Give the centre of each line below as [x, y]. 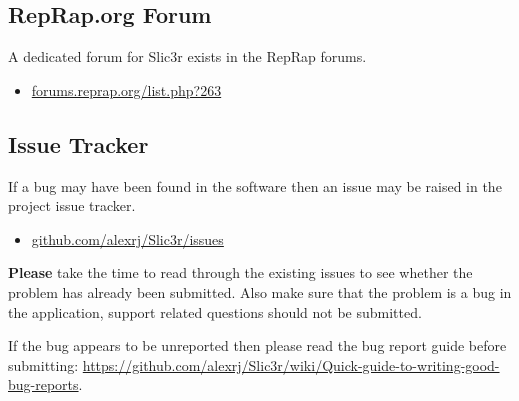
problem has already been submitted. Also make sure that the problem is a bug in [260, 291]
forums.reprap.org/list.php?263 [126, 89]
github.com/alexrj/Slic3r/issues [127, 238]
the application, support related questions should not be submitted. [215, 311]
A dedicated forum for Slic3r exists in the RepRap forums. [187, 56]
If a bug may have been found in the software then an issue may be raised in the [255, 185]
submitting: [43, 364]
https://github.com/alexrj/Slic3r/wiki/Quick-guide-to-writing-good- [291, 364]
